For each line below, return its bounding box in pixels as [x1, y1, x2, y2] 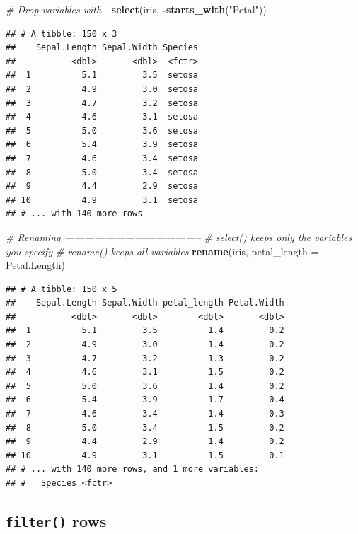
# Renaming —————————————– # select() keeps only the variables [6, 229, 352, 244]
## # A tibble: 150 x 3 [6, 28, 117, 39]
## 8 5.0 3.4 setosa [6, 167, 199, 178]
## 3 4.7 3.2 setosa [6, 98, 199, 108]
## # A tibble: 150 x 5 [6, 284, 117, 294]
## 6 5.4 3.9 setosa [6, 139, 199, 150]
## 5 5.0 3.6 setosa [6, 125, 199, 136]
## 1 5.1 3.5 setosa [6, 70, 199, 81]
